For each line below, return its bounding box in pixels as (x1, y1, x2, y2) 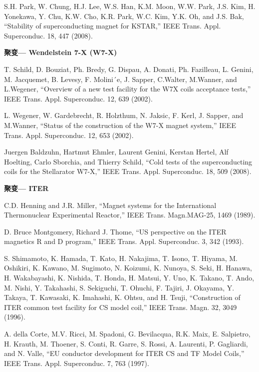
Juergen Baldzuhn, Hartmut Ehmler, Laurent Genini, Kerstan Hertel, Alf (4, 146, 229, 157)
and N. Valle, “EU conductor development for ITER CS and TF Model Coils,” (4, 348, 245, 358)
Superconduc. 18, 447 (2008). (4, 30, 93, 40)
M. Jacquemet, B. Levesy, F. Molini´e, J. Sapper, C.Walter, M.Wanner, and (4, 73, 237, 84)
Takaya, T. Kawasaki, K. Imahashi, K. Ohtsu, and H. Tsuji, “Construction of (4, 292, 241, 302)
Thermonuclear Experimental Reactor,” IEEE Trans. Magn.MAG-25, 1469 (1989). (4, 209, 256, 220)
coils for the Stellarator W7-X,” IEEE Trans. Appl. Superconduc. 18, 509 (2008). (4, 166, 252, 176)
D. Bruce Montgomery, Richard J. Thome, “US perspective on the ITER (4, 226, 227, 236)
